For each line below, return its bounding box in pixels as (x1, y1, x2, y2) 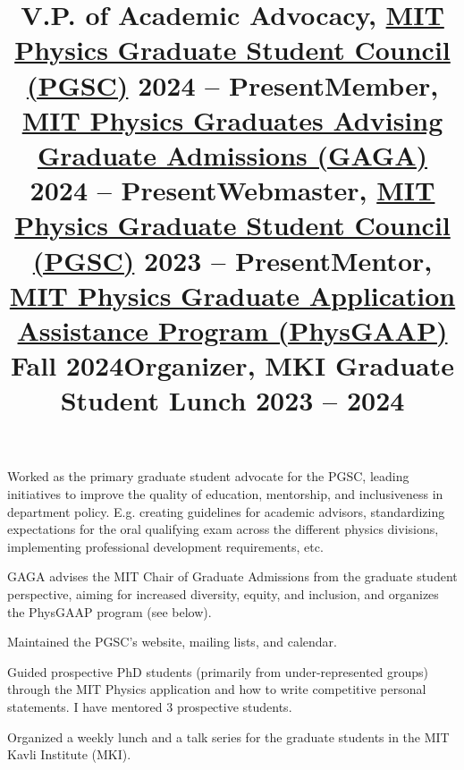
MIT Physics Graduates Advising (21, 101, 443, 138)
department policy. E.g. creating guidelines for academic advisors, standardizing (7, 502, 445, 520)
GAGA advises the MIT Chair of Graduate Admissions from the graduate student (7, 567, 458, 586)
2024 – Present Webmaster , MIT (30, 172, 435, 208)
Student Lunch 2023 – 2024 (60, 382, 405, 419)
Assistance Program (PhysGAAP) (17, 311, 448, 348)
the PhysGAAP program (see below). (7, 602, 212, 621)
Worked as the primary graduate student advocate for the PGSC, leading (7, 467, 409, 486)
